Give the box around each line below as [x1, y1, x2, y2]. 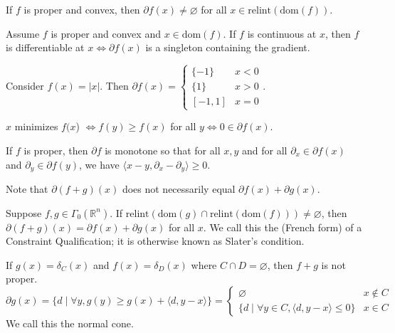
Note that [6, 181, 48, 196]
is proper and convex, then [23, 2, 140, 16]
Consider [6, 78, 44, 93]
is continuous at [247, 26, 317, 41]
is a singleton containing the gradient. [145, 40, 310, 55]
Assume [6, 26, 40, 41]
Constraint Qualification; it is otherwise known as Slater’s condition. [6, 233, 305, 248]
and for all [242, 142, 288, 157]
